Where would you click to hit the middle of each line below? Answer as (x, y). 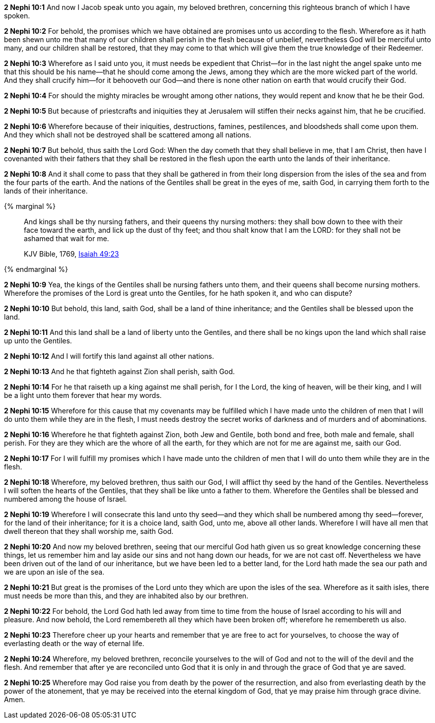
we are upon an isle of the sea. (54, 572)
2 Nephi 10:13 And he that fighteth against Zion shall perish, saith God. (119, 371)
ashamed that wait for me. (67, 238)
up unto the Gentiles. (38, 341)
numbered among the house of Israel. (66, 499)
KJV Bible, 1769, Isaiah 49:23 (72, 254)
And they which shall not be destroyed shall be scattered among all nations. (128, 135)
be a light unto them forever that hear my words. (83, 395)
